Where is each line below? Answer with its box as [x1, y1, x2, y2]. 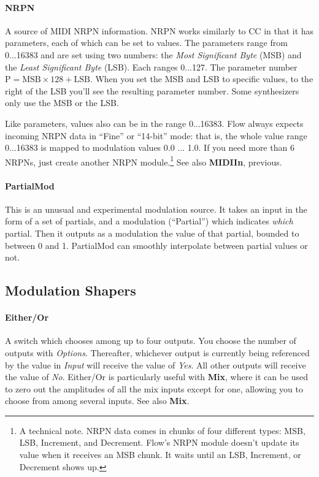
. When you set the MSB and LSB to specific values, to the [90, 72, 313, 85]
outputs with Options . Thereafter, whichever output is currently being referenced [5, 346, 310, 359]
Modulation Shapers [5, 281, 136, 300]
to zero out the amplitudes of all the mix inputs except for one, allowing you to [5, 382, 303, 395]
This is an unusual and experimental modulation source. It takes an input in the [5, 202, 307, 215]
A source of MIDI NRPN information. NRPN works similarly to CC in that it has [5, 24, 314, 37]
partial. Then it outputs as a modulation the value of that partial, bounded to [5, 226, 299, 239]
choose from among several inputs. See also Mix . [5, 394, 190, 407]
